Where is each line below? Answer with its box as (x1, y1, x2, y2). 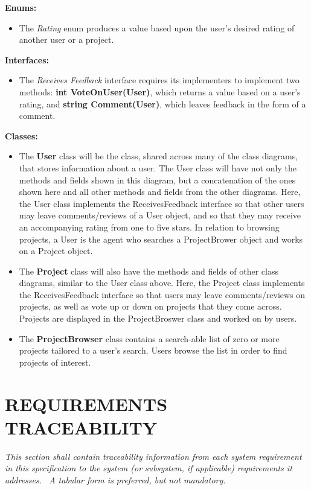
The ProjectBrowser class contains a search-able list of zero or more (19, 332, 280, 345)
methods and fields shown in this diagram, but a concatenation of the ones (19, 173, 296, 186)
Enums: (5, 1, 37, 13)
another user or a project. (19, 33, 114, 46)
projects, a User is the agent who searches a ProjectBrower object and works (19, 232, 303, 245)
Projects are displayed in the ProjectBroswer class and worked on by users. (19, 312, 297, 325)
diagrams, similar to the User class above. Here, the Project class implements (19, 276, 305, 289)
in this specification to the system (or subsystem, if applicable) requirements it (5, 462, 292, 474)
